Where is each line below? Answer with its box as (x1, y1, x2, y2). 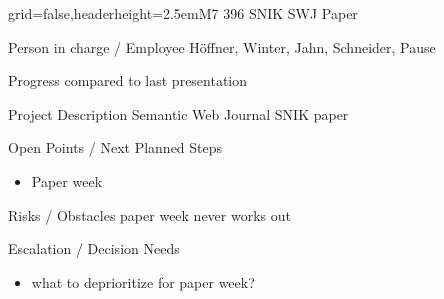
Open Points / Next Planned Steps (8, 137, 223, 158)
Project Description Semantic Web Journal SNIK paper (8, 103, 349, 124)
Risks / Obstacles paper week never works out (8, 204, 291, 225)
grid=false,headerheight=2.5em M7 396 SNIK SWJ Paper (8, 3, 358, 23)
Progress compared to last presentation (8, 70, 248, 91)
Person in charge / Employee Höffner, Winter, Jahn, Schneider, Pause (8, 36, 436, 57)
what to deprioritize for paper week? (31, 271, 255, 292)
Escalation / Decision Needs (8, 238, 180, 259)
